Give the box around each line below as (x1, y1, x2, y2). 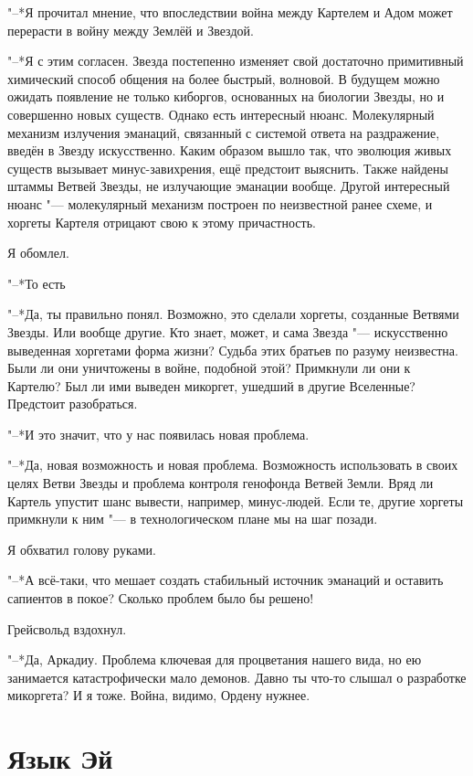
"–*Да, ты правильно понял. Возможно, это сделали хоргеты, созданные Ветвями (7, 304, 459, 324)
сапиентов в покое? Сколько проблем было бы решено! (7, 589, 314, 608)
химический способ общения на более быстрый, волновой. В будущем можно (7, 69, 440, 88)
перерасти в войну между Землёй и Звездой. (7, 20, 254, 39)
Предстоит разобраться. (7, 394, 138, 413)
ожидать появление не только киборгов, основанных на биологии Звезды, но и (7, 87, 445, 106)
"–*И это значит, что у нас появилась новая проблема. (7, 424, 310, 443)
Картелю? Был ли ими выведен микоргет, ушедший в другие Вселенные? (7, 376, 415, 395)
